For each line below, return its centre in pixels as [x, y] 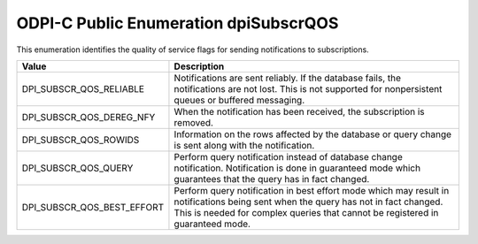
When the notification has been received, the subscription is [299, 111]
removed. [194, 122]
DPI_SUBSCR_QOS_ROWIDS [81, 140]
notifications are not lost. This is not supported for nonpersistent [308, 88]
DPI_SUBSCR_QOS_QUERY [77, 168]
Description [199, 66]
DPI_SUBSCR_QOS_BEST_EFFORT [93, 207]
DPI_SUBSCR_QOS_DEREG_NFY [89, 117]
